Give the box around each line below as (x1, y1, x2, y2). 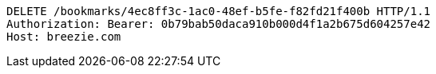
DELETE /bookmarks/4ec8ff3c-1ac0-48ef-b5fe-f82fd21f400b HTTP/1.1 (6, 5, 431, 18)
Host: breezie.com (6, 30, 121, 43)
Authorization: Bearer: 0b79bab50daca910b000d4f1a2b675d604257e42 (6, 18, 431, 30)
